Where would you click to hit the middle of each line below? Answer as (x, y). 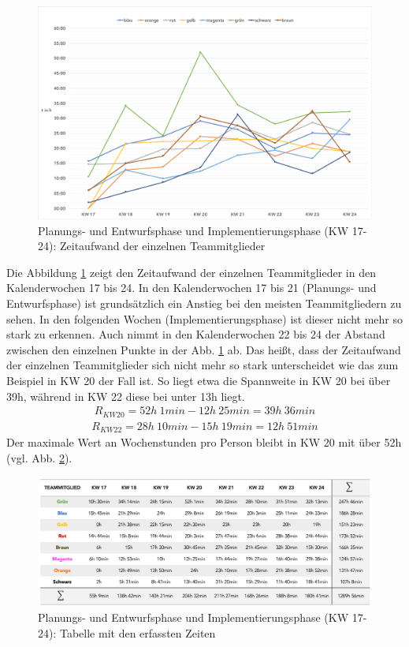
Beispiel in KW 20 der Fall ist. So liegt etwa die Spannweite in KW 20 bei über (199, 380)
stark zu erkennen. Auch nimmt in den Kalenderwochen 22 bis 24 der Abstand (196, 334)
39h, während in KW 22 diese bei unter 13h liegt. (126, 396)
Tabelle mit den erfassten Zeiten (138, 632)
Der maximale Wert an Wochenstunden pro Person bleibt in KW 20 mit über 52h (204, 442)
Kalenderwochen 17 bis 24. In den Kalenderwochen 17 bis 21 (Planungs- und (191, 288)
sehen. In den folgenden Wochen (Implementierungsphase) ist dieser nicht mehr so (205, 318)
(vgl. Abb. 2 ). (39, 457)
